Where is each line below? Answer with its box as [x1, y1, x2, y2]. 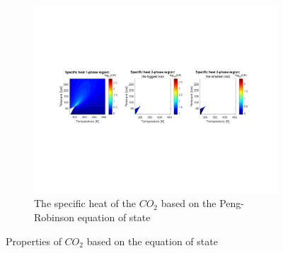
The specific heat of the [34, 196, 136, 211]
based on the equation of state [86, 233, 218, 248]
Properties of [6, 233, 62, 248]
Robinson [34, 209, 75, 224]
